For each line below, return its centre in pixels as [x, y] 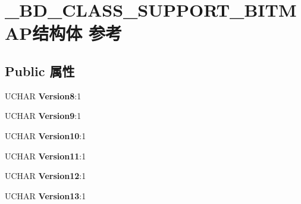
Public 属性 [40, 70]
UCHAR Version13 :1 [46, 195]
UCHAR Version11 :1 [46, 156]
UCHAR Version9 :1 [43, 116]
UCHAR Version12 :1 [46, 176]
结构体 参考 [77, 33]
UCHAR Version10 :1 [46, 135]
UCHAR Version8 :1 [43, 95]
